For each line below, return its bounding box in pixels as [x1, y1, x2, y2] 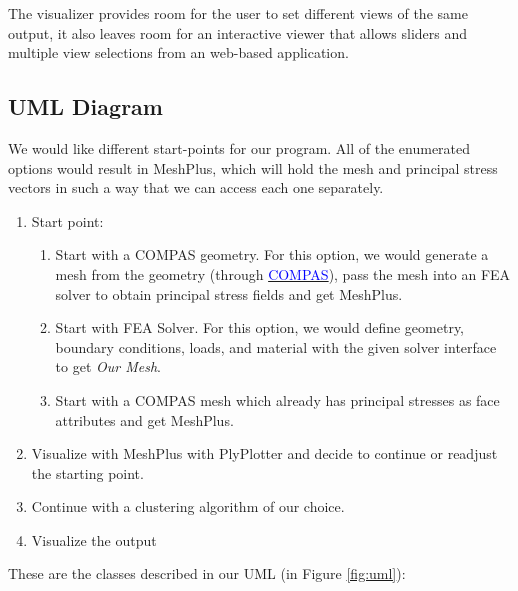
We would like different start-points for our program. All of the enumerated [8, 137, 471, 158]
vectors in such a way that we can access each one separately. [8, 177, 384, 198]
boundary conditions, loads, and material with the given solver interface [55, 336, 497, 357]
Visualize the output [31, 529, 157, 550]
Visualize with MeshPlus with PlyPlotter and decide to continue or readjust [31, 443, 498, 464]
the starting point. [31, 462, 144, 483]
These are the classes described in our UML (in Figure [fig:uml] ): [8, 563, 406, 584]
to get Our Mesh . [55, 356, 161, 377]
